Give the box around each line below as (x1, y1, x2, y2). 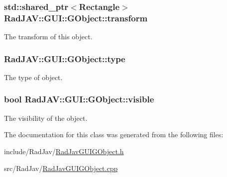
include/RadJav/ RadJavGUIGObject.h (4, 146, 124, 156)
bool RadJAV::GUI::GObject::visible (4, 93, 154, 105)
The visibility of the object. (4, 112, 88, 123)
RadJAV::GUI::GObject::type (4, 52, 125, 65)
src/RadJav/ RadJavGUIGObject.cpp (4, 163, 118, 173)
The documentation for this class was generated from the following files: (4, 129, 224, 140)
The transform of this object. (4, 31, 93, 42)
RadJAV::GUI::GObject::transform (4, 11, 148, 24)
